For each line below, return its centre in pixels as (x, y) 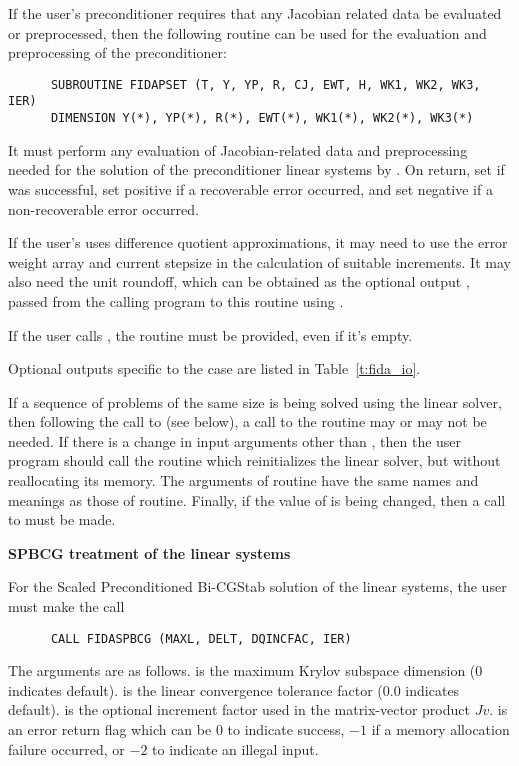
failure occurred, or (66, 748)
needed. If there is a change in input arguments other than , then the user (235, 440)
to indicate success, (286, 729)
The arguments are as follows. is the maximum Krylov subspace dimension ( (242, 670)
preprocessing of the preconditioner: (117, 52)
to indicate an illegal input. (235, 748)
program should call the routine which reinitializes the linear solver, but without (254, 460)
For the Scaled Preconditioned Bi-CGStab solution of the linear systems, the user (257, 586)
